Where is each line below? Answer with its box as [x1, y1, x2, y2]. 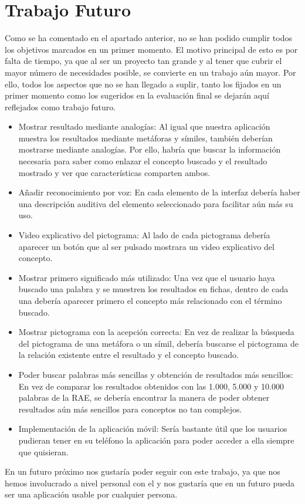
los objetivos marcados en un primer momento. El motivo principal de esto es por [5, 43, 298, 55]
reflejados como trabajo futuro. [5, 100, 116, 113]
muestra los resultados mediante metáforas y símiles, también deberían [18, 131, 273, 144]
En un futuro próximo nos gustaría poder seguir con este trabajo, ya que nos [5, 465, 280, 478]
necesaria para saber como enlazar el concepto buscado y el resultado [18, 155, 267, 167]
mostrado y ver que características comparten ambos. [18, 166, 211, 178]
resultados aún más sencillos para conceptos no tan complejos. [18, 402, 242, 415]
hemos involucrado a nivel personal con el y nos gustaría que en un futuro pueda [5, 476, 294, 489]
